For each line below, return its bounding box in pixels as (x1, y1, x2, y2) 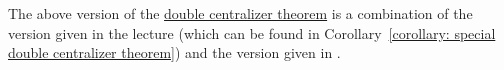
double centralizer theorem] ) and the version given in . (8, 42, 341, 63)
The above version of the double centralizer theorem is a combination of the (8, 3, 473, 23)
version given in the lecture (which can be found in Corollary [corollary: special (8, 22, 496, 43)
